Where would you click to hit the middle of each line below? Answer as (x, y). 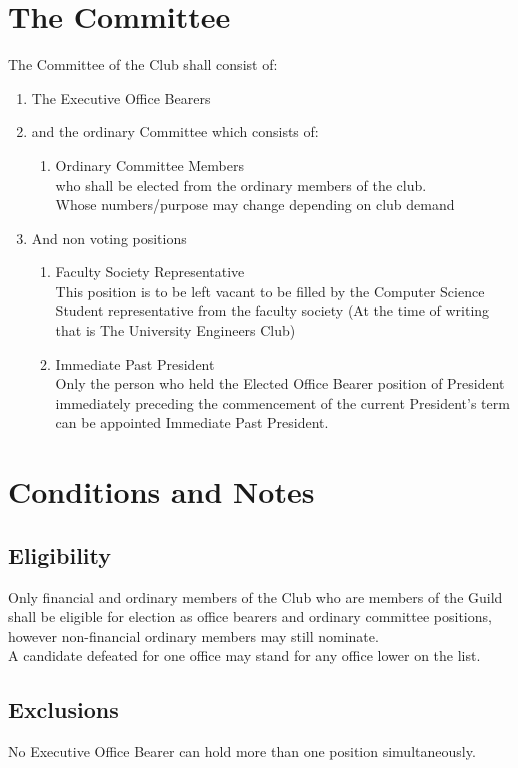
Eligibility (60, 554)
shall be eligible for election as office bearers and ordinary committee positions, (250, 616)
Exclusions (63, 709)
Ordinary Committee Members (150, 164)
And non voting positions (109, 237)
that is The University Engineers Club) (175, 330)
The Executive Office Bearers (121, 97)
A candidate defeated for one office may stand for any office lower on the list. (244, 655)
